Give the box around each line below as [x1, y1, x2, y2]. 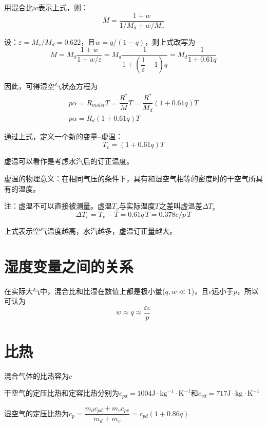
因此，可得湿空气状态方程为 [4, 81, 98, 91]
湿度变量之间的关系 [4, 255, 134, 276]
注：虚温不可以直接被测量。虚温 [4, 200, 112, 211]
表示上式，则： [38, 2, 89, 12]
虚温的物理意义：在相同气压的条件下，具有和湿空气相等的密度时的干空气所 [4, 173, 256, 184]
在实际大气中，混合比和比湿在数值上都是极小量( [4, 285, 165, 296]
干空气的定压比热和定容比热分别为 [4, 387, 119, 398]
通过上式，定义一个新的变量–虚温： [4, 131, 123, 141]
